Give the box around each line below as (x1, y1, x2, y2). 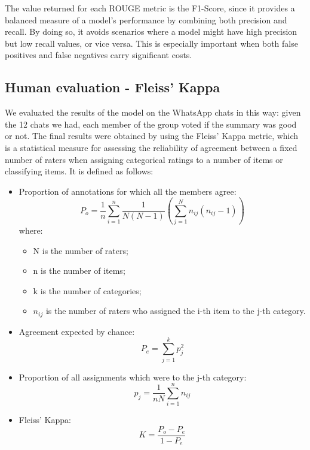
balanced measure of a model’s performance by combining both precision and (5, 13, 287, 26)
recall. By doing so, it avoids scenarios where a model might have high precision (5, 25, 297, 38)
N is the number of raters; (33, 244, 128, 256)
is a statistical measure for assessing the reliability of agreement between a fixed (5, 141, 297, 153)
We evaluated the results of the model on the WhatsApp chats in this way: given (5, 106, 301, 119)
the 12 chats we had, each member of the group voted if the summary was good (5, 117, 297, 130)
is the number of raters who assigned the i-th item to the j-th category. (45, 304, 306, 317)
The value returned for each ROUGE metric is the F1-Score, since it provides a (5, 2, 295, 14)
